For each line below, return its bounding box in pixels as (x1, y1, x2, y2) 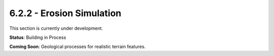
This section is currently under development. (9, 25, 104, 31)
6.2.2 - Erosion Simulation (9, 8, 122, 19)
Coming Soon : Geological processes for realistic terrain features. (9, 43, 146, 50)
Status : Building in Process (9, 34, 66, 40)
